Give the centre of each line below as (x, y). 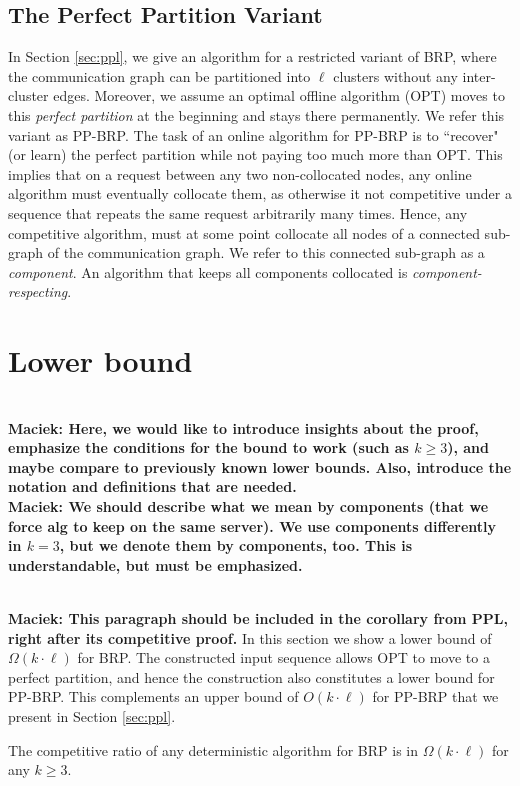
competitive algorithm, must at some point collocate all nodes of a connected (244, 232)
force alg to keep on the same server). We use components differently (252, 525)
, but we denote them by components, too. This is (236, 545)
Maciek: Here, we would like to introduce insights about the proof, (243, 427)
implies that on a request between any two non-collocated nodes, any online (240, 173)
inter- (479, 75)
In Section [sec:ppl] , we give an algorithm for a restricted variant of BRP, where (252, 56)
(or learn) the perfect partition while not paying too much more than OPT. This (255, 154)
